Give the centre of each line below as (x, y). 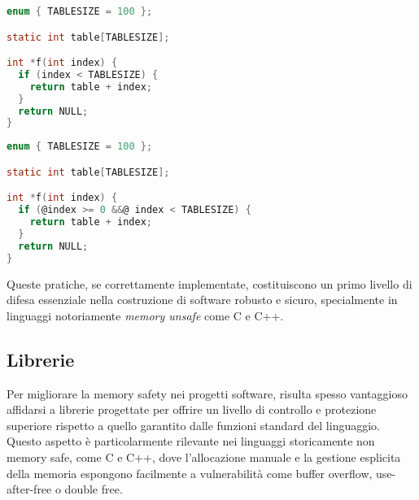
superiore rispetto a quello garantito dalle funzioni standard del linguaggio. (194, 425)
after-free (29, 489)
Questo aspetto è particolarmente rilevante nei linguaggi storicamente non (191, 441)
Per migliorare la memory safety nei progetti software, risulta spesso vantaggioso (207, 393)
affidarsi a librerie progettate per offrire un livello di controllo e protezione (192, 409)
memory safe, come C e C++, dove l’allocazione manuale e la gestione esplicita (204, 457)
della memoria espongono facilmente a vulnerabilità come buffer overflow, (190, 473)
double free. (94, 489)
